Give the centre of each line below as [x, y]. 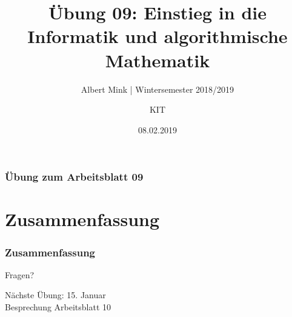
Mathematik [158, 60]
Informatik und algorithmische [158, 36]
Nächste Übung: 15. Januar [55, 295]
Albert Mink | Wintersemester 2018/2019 [158, 89]
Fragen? [20, 274]
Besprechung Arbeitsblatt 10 [58, 306]
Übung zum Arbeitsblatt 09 [74, 177]
